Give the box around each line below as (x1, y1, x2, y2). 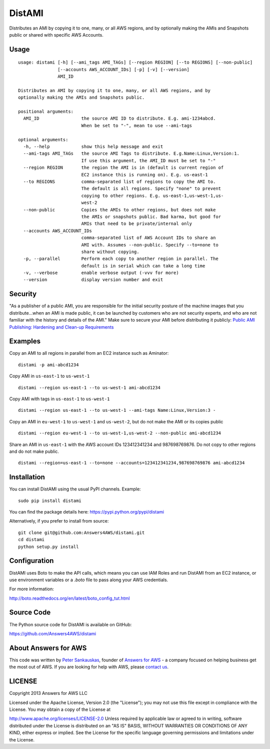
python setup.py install (18, 544, 79, 550)
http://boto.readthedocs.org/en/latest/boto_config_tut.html (9, 595, 130, 601)
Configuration (9, 557, 54, 565)
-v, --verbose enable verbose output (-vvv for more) (23, 270, 179, 276)
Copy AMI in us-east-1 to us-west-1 (9, 373, 90, 379)
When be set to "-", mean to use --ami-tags (81, 123, 192, 128)
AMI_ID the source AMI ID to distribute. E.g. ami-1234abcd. (23, 116, 216, 121)
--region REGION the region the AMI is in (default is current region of (23, 165, 224, 170)
